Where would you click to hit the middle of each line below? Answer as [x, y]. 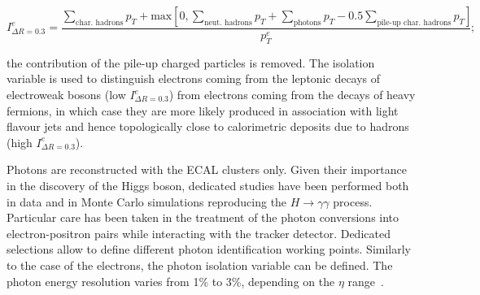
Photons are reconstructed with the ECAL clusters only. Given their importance [207, 169]
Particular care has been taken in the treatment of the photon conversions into [203, 217]
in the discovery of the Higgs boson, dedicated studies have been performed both [208, 185]
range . [366, 281]
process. [353, 201]
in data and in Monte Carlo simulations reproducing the [147, 201]
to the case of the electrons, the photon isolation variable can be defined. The [200, 265]
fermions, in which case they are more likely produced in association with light [203, 110]
